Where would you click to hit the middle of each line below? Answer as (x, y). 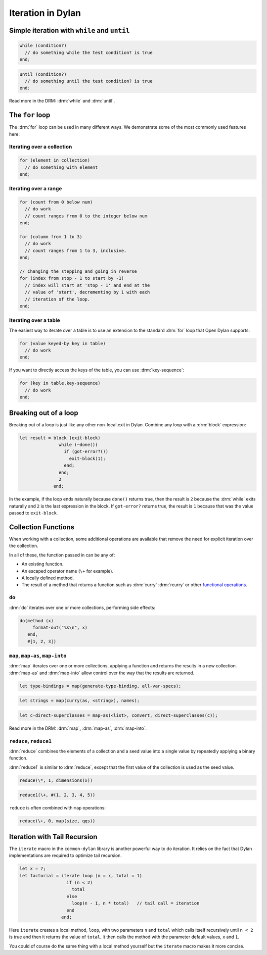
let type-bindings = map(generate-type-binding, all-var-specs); (100, 686)
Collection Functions (42, 527)
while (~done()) (78, 445)
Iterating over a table (35, 320)
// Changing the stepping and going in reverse (78, 271)
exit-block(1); (87, 458)
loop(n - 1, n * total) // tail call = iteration (136, 903)
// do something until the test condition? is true (89, 81)
